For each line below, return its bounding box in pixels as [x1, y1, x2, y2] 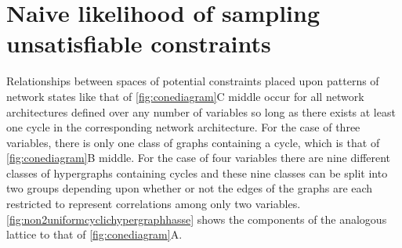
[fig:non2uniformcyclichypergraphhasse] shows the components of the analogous [6, 210, 387, 227]
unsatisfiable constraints [6, 27, 271, 59]
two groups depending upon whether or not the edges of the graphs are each [6, 180, 373, 196]
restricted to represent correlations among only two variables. [6, 196, 301, 212]
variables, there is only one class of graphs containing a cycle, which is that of [6, 134, 380, 150]
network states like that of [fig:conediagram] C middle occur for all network [6, 88, 364, 104]
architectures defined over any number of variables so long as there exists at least [6, 103, 396, 120]
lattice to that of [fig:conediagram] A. [6, 226, 183, 243]
